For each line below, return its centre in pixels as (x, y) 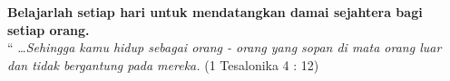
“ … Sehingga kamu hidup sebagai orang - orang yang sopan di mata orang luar (225, 47)
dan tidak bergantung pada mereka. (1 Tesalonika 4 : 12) (163, 64)
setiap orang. (49, 29)
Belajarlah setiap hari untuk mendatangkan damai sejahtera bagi (215, 12)
